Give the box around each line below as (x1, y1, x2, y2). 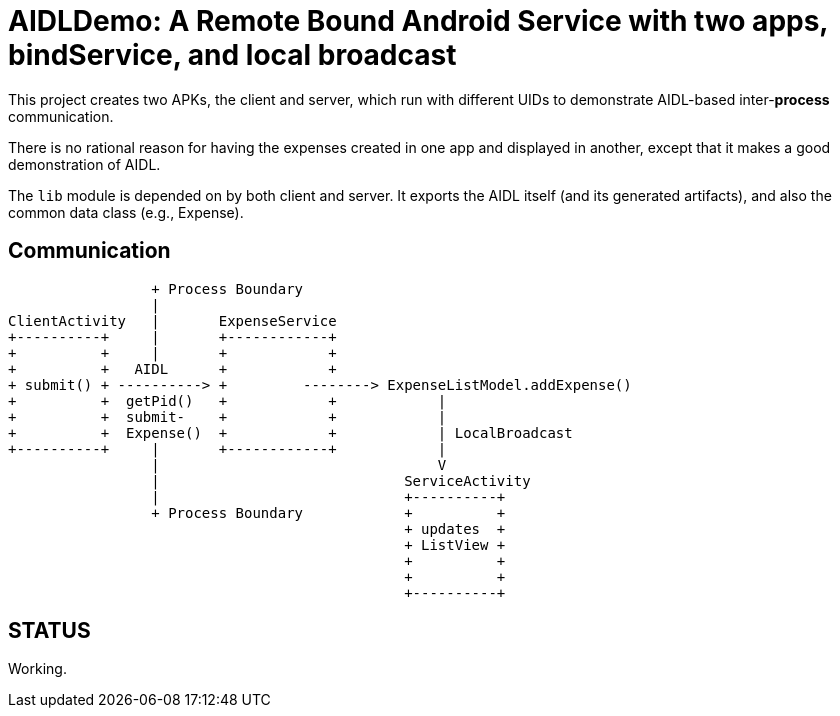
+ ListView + (404, 536, 506, 553)
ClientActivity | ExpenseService (8, 312, 337, 329)
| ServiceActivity (151, 472, 531, 489)
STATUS (8, 618, 91, 644)
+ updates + (404, 520, 506, 537)
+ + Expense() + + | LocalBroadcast (8, 424, 573, 441)
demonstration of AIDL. (8, 155, 161, 173)
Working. (8, 660, 67, 678)
